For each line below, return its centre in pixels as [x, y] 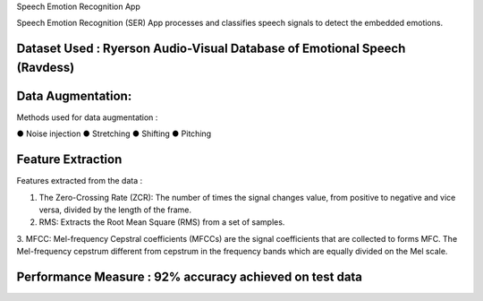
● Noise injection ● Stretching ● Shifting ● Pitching [114, 133]
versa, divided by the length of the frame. [115, 210]
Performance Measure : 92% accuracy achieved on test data [189, 276]
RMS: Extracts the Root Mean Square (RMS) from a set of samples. [162, 222]
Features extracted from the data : [80, 181]
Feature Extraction [69, 160]
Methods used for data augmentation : [87, 117]
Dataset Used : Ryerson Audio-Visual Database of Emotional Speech [211, 49]
